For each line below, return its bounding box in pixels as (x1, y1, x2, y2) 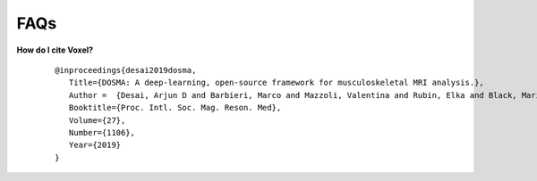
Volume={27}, (68, 115, 126, 125)
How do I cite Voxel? (16, 45, 94, 55)
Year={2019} (68, 140, 122, 151)
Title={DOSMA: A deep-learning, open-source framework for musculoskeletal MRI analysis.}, (68, 78, 485, 88)
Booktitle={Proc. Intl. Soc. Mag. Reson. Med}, (68, 103, 282, 113)
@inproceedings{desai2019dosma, (55, 65, 197, 75)
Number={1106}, (68, 128, 136, 137)
